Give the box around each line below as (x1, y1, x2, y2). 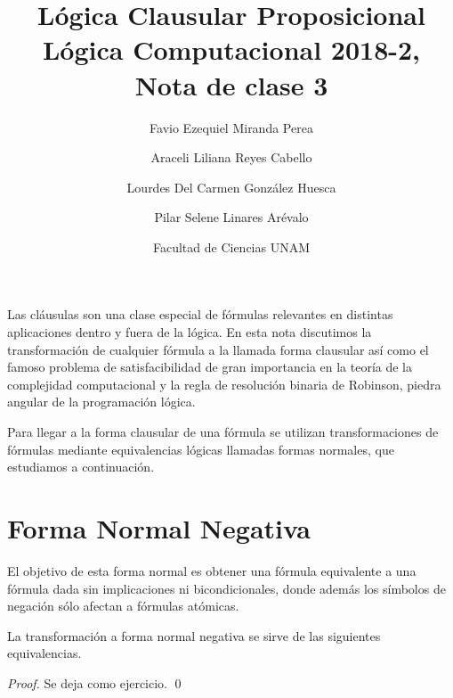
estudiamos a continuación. (7, 457, 155, 476)
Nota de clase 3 (134, 66, 328, 103)
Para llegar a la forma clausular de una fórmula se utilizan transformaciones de (7, 423, 439, 441)
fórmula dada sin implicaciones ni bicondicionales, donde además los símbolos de (7, 579, 446, 597)
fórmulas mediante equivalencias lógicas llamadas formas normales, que (7, 439, 394, 458)
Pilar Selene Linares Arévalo (154, 208, 309, 226)
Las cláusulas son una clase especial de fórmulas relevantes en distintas (7, 305, 393, 324)
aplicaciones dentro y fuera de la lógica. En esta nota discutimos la (7, 323, 372, 341)
